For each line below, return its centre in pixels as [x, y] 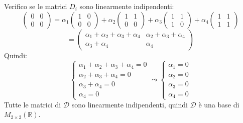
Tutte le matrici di [33, 104]
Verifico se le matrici [36, 6]
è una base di [219, 104]
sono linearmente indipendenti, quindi [130, 104]
